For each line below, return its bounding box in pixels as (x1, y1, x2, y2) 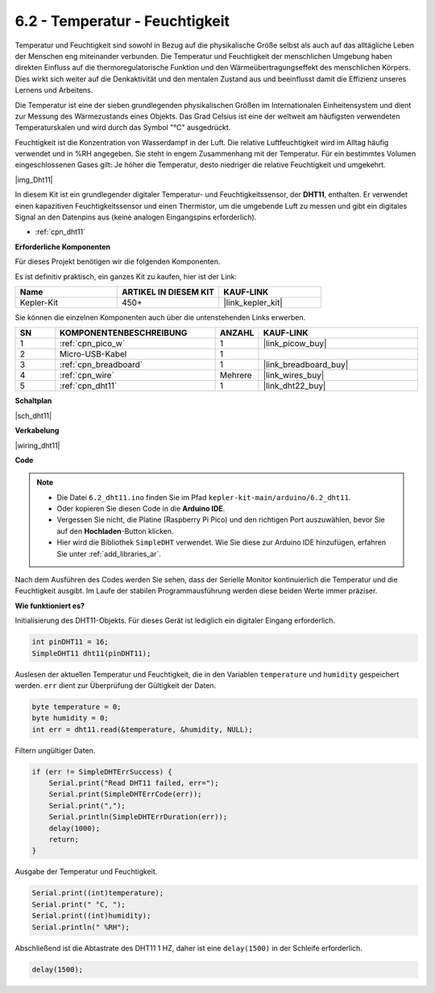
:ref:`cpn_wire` (59, 369, 114, 381)
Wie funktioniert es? (14, 601, 85, 611)
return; (48, 835, 80, 845)
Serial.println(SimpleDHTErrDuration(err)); (48, 812, 228, 822)
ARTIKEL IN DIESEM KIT (121, 286, 215, 298)
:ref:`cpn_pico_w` (59, 338, 126, 349)
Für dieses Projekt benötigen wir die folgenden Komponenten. (14, 257, 221, 266)
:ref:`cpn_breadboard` (59, 359, 143, 370)
